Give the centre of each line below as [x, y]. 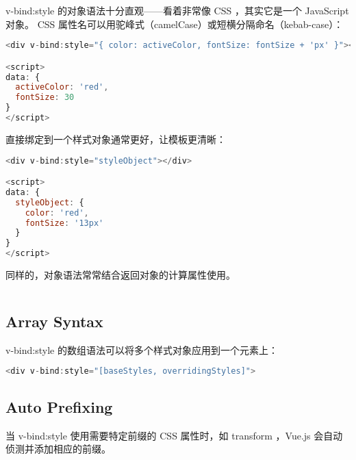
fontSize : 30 [45, 98]
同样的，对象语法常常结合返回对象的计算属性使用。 [120, 275]
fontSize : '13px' [64, 223]
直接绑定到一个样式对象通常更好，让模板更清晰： [116, 139]
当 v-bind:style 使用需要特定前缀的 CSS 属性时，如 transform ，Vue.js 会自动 [174, 435]
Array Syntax [54, 321]
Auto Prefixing [59, 406]
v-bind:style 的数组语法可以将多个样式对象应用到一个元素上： [142, 349]
